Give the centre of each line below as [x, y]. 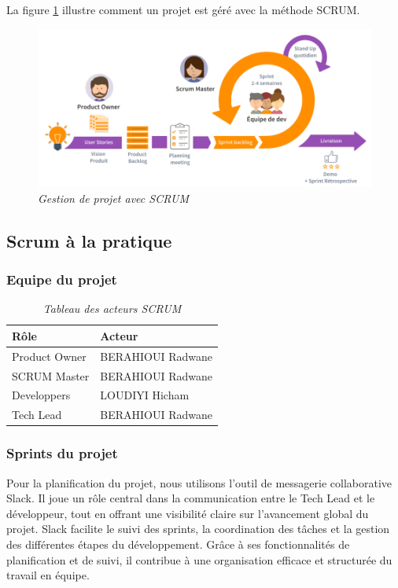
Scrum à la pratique [89, 240]
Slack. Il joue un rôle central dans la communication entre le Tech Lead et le [191, 498]
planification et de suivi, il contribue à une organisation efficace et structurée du [199, 559]
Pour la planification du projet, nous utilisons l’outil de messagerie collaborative [199, 482]
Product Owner [49, 356]
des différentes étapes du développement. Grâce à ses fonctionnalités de [178, 544]
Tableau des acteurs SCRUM [112, 309]
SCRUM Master [51, 375]
